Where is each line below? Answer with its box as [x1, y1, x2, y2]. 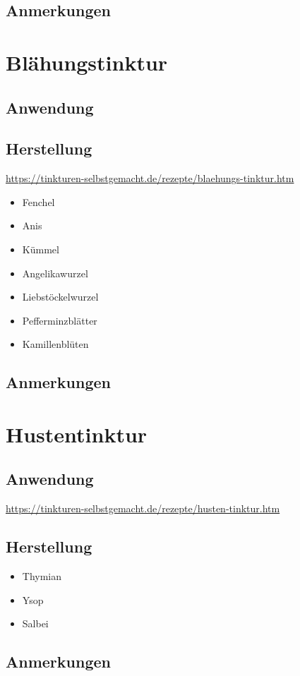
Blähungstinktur [6, 47, 168, 76]
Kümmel [22, 241, 59, 256]
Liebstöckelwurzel [22, 289, 99, 304]
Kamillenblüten [22, 337, 89, 351]
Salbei [22, 616, 49, 631]
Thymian [22, 569, 62, 584]
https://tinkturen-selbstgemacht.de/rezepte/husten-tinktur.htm [6, 501, 280, 516]
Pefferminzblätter [22, 313, 97, 327]
